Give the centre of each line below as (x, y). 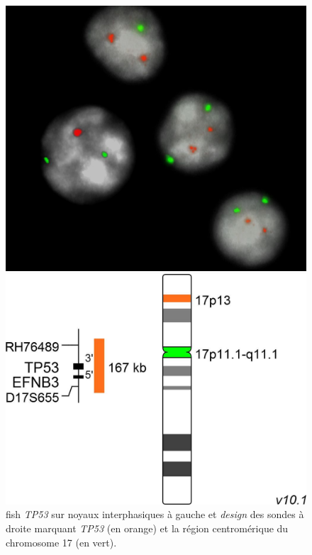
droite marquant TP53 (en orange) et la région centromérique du (147, 528)
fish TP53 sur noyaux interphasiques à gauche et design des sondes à (155, 514)
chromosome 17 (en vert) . (61, 542)
